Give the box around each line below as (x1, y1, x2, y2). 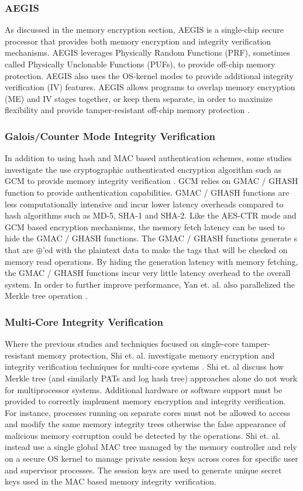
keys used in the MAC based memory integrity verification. (5, 475, 216, 487)
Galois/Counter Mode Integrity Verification (5, 128, 216, 143)
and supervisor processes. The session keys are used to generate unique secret (5, 463, 282, 476)
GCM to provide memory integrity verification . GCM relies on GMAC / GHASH (5, 175, 298, 187)
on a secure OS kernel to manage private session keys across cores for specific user (5, 452, 298, 465)
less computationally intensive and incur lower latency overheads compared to (5, 197, 284, 210)
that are (5, 243, 34, 255)
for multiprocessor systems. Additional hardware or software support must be (5, 383, 283, 395)
